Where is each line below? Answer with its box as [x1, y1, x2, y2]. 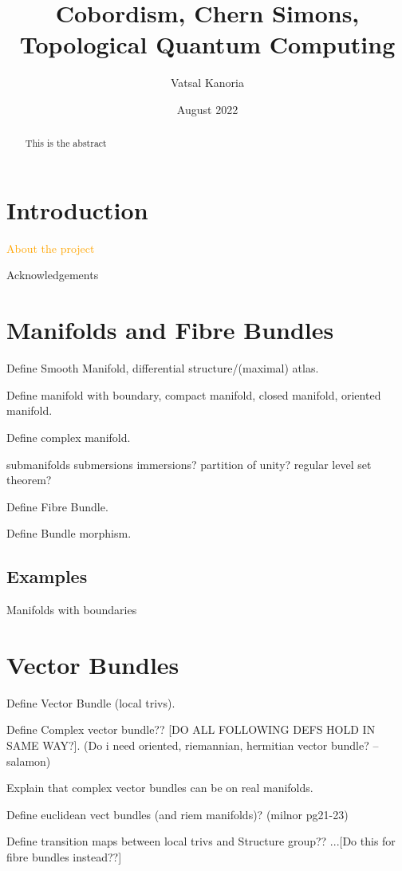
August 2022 [176, 100, 238, 117]
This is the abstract [25, 136, 107, 150]
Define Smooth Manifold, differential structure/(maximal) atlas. [6, 360, 319, 376]
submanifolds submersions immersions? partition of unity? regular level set [6, 455, 372, 472]
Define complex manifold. [6, 428, 131, 445]
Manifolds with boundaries [6, 601, 137, 618]
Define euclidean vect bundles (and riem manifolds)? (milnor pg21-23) [6, 806, 349, 822]
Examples [6, 564, 88, 589]
